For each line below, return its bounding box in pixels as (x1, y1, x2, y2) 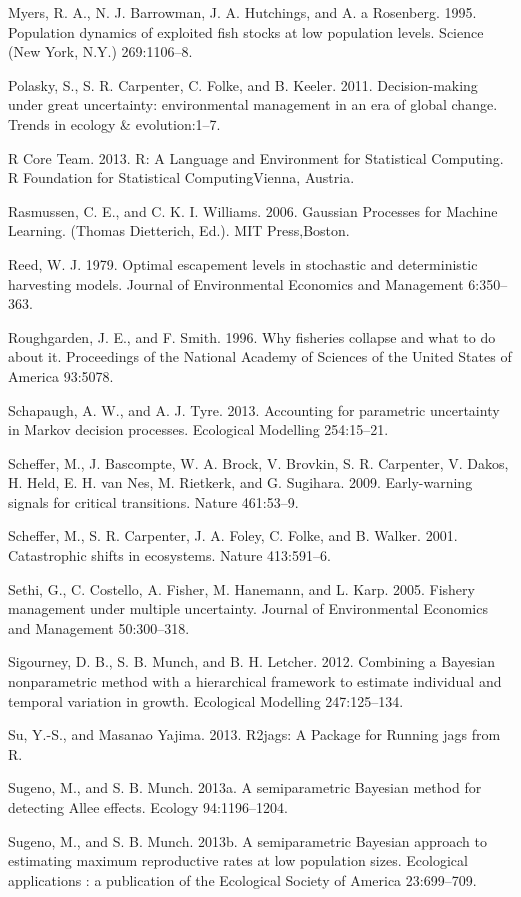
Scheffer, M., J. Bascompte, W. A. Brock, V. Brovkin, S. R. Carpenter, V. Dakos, (8, 452, 509, 473)
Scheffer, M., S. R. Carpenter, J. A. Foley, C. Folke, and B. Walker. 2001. (8, 525, 458, 546)
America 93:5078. (8, 365, 114, 386)
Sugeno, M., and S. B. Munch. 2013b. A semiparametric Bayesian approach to (8, 830, 488, 851)
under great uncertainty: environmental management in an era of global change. (8, 94, 498, 115)
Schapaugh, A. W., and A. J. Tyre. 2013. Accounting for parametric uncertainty (8, 399, 500, 420)
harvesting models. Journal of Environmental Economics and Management (8, 273, 464, 294)
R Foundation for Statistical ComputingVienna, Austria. (8, 167, 355, 188)
